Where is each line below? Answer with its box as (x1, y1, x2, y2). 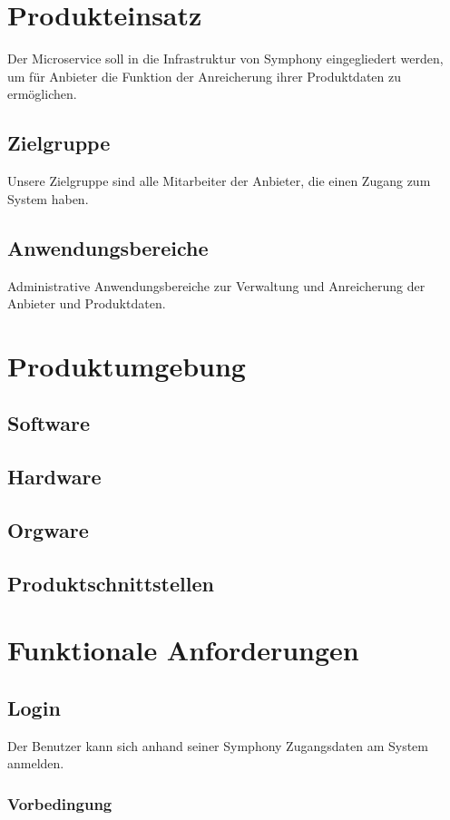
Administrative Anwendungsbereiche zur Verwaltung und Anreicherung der (7, 276, 426, 295)
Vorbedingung (7, 792, 112, 815)
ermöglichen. (7, 84, 77, 103)
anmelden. (7, 754, 64, 773)
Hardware (7, 463, 102, 491)
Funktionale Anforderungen (7, 631, 359, 669)
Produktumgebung (7, 347, 246, 384)
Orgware (7, 516, 89, 544)
